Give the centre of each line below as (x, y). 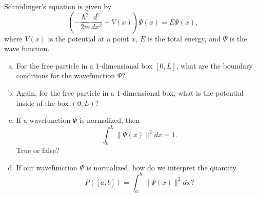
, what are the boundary (214, 65)
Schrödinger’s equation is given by (58, 6)
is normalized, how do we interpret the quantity (161, 167)
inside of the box (42, 103)
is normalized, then (110, 120)
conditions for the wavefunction (66, 75)
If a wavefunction (43, 120)
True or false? (38, 150)
